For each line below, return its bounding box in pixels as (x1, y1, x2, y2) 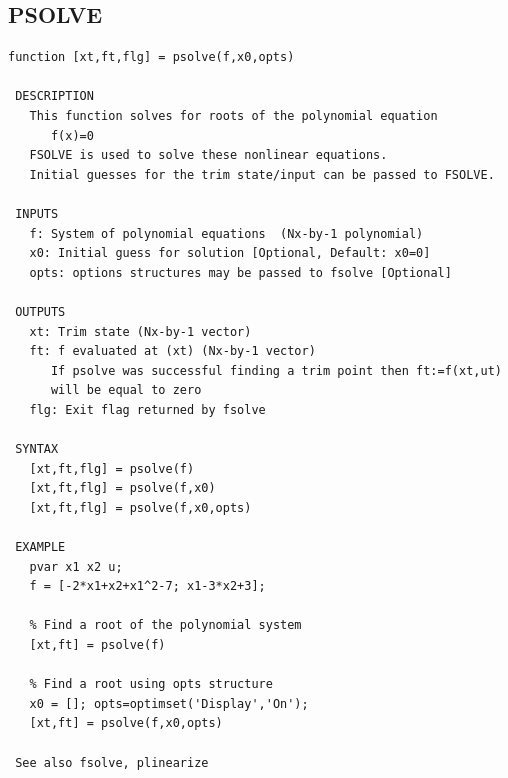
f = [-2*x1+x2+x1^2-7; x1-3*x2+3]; (29, 579, 266, 594)
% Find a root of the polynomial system (29, 618, 302, 633)
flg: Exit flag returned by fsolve (29, 402, 266, 417)
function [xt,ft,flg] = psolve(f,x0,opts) (8, 50, 295, 65)
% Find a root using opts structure (29, 677, 273, 692)
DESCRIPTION (15, 89, 94, 104)
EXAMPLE (15, 540, 66, 555)
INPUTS (15, 206, 59, 221)
